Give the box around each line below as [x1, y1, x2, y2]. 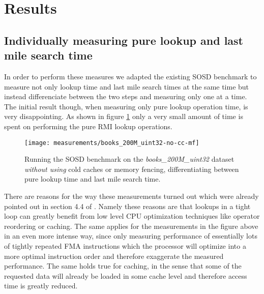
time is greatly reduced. [4, 280, 78, 291]
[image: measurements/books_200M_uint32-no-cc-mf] [24, 139, 199, 146]
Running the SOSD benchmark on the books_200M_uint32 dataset [24, 154, 234, 164]
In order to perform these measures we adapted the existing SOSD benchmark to [4, 71, 257, 81]
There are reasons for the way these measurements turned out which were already [4, 190, 259, 201]
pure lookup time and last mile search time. [24, 173, 161, 184]
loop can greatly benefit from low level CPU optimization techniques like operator [4, 211, 260, 221]
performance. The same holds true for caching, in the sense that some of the [4, 260, 242, 271]
